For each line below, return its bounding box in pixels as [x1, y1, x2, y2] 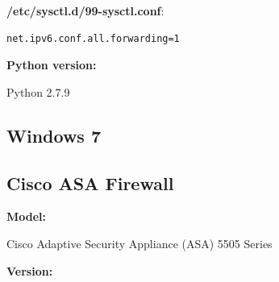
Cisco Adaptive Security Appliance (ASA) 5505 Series [6, 234, 273, 251]
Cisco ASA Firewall [6, 170, 174, 195]
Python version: [6, 56, 97, 73]
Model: [6, 208, 47, 225]
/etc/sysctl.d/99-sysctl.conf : [6, 2, 164, 19]
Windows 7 [6, 122, 102, 147]
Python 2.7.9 [6, 83, 70, 100]
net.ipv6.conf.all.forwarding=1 [6, 32, 180, 44]
